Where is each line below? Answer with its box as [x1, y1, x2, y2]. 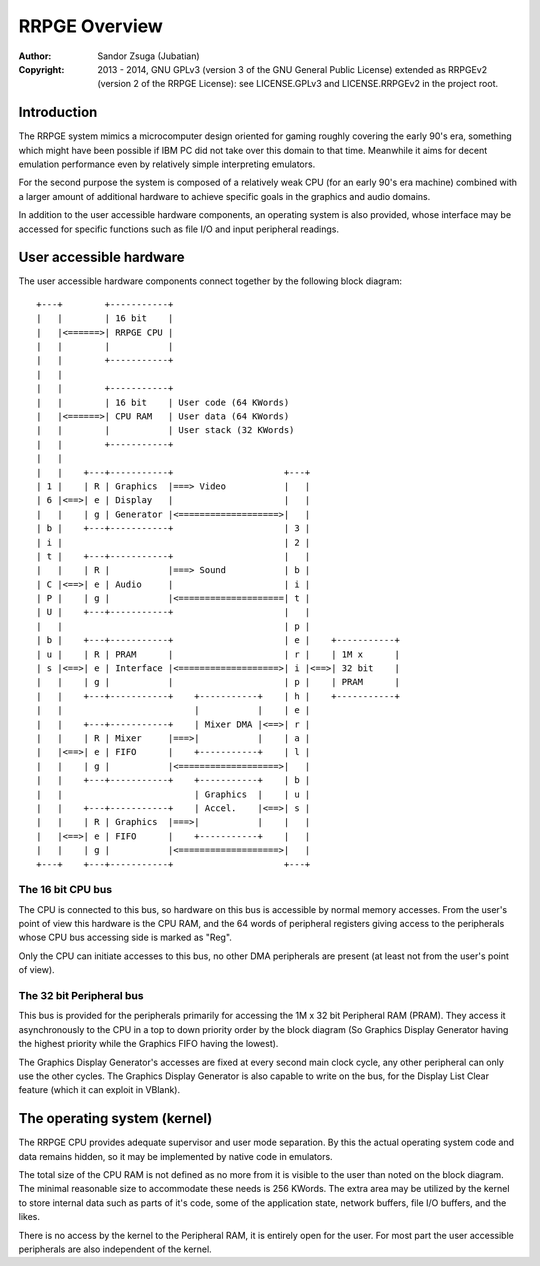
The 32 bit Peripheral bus [18, 988, 144, 1002]
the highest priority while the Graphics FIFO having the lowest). [18, 1038, 279, 1050]
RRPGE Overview [18, 15, 164, 37]
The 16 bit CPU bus [18, 883, 113, 897]
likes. [18, 1211, 40, 1223]
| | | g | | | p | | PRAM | [36, 676, 400, 688]
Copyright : [18, 63, 65, 75]
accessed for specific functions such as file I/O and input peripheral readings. [18, 223, 340, 235]
